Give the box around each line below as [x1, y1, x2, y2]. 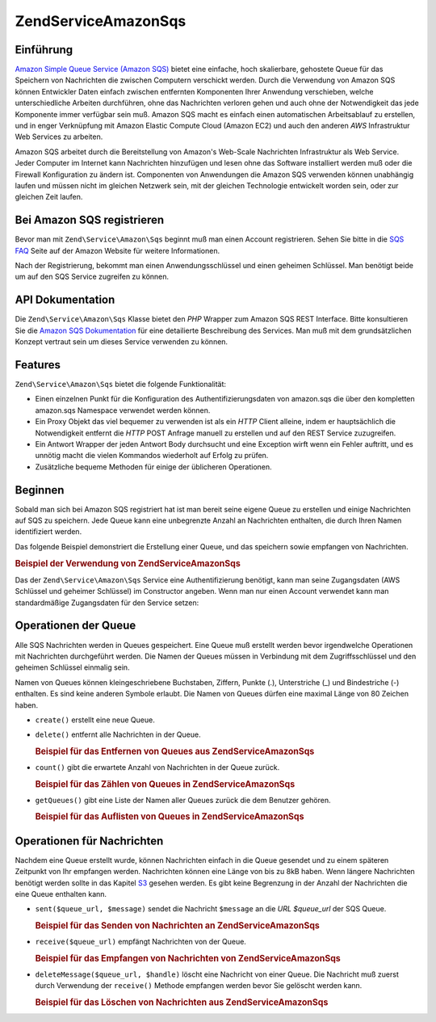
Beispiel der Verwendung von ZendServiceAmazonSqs [15, 557, 241, 569]
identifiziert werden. [15, 527, 82, 536]
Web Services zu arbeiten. [15, 132, 103, 141]
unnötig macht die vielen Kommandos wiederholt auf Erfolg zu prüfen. [35, 451, 269, 461]
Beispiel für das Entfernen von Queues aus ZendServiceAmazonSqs [35, 746, 315, 757]
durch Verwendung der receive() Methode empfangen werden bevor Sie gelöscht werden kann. [35, 981, 363, 990]
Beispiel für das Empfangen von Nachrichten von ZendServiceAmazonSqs [35, 953, 341, 964]
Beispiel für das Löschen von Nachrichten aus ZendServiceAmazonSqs [35, 996, 329, 1007]
